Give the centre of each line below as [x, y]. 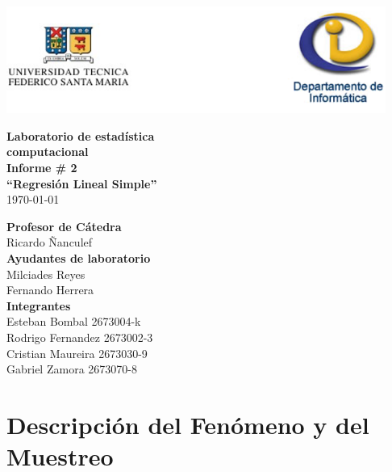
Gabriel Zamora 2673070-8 [72, 369]
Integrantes [39, 305]
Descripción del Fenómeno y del [188, 424]
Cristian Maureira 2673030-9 [77, 353]
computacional [48, 152]
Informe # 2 [42, 168]
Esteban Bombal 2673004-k [74, 321]
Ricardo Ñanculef [50, 242]
